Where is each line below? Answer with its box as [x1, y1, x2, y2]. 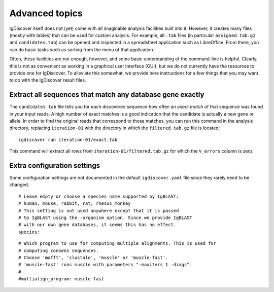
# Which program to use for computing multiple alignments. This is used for [18, 241, 217, 246]
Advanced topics [9, 8, 83, 19]
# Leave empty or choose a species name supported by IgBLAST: [18, 193, 179, 199]
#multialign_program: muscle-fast [18, 276, 104, 282]
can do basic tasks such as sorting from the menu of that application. [9, 46, 155, 53]
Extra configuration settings [9, 161, 100, 170]
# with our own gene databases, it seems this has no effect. [18, 222, 177, 228]
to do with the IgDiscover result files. [9, 77, 86, 83]
